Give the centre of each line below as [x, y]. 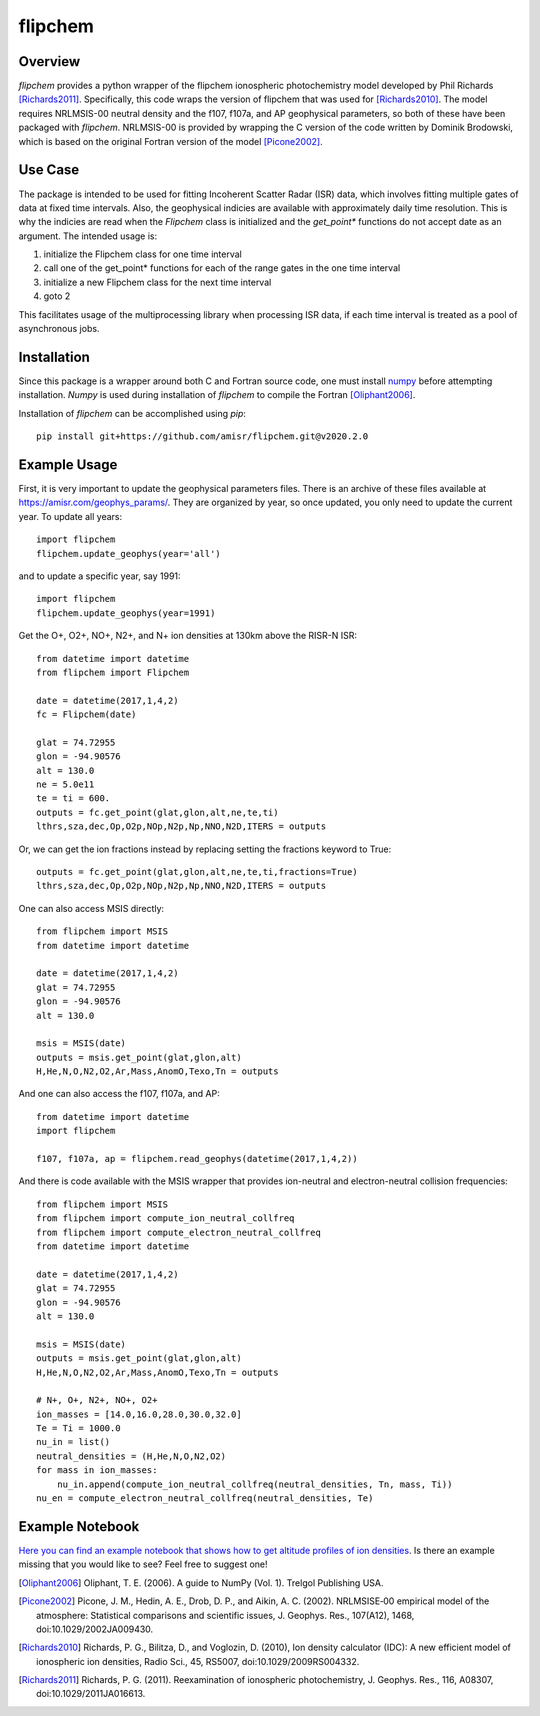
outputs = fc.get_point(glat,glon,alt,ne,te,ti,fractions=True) [197, 872]
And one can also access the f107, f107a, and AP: [119, 1094]
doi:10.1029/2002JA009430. [95, 1629]
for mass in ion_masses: [97, 1470]
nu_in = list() [73, 1442]
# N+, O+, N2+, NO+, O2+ [97, 1400]
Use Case [49, 170]
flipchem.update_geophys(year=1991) [126, 613]
